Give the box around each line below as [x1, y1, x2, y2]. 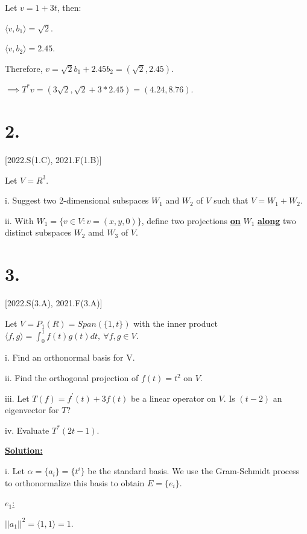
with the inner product [133, 317, 218, 329]
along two [258, 214, 296, 227]
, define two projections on [141, 214, 241, 227]
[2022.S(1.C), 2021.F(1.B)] [5, 153, 102, 166]
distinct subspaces [5, 226, 71, 239]
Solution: [5, 444, 43, 457]
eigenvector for [5, 404, 59, 416]
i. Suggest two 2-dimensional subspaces [5, 194, 149, 207]
